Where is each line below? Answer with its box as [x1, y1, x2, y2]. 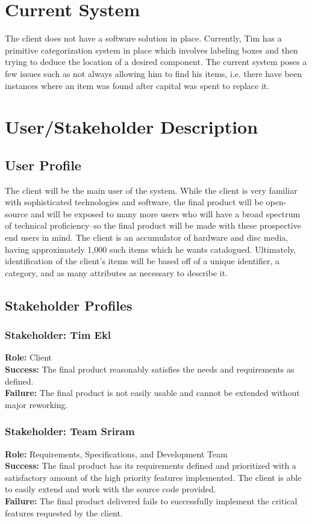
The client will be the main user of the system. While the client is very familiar [5, 184, 298, 196]
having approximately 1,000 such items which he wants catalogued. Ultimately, [5, 243, 296, 255]
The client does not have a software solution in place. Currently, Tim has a [5, 32, 282, 45]
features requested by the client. [5, 506, 123, 519]
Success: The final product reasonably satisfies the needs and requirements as [5, 363, 295, 376]
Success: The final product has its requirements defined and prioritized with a [5, 459, 296, 472]
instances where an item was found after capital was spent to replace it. [5, 79, 270, 91]
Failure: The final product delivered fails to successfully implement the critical [5, 494, 298, 507]
